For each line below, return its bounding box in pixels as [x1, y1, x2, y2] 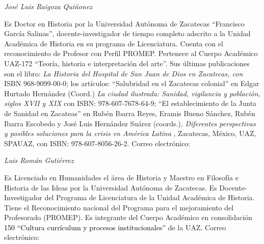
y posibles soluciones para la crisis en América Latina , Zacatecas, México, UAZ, [4, 128, 256, 139]
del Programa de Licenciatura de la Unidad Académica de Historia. [44, 192, 255, 203]
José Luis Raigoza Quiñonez [4, 1, 93, 11]
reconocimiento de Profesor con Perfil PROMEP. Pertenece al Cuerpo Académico [4, 48, 258, 59]
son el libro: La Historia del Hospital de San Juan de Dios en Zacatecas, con [4, 68, 243, 78]
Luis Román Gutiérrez [4, 155, 74, 166]
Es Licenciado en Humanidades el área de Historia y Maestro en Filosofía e [4, 172, 239, 182]
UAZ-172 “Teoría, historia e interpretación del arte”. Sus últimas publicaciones [4, 58, 250, 68]
